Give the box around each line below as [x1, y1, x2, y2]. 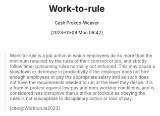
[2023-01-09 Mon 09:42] [50, 29, 103, 35]
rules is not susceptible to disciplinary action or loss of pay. [9, 95, 133, 101]
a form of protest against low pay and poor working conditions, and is [9, 84, 154, 91]
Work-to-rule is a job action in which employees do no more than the [9, 52, 152, 59]
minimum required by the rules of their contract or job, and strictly [9, 57, 147, 64]
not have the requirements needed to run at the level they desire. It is [9, 79, 153, 85]
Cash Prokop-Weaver [54, 20, 99, 26]
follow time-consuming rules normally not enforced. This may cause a [9, 63, 155, 69]
